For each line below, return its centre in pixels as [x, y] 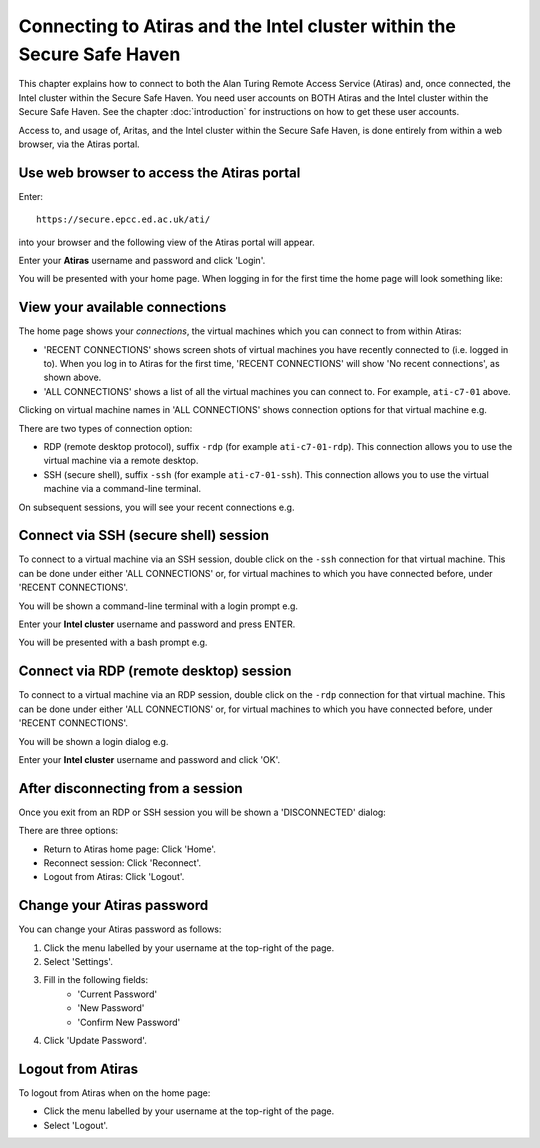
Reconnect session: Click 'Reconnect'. [122, 862]
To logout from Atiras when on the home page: [114, 1092]
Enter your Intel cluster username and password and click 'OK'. [149, 759]
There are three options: [68, 831]
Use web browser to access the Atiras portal [159, 172]
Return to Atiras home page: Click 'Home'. [130, 849]
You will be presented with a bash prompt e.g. [113, 642]
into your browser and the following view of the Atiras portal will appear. [166, 242]
